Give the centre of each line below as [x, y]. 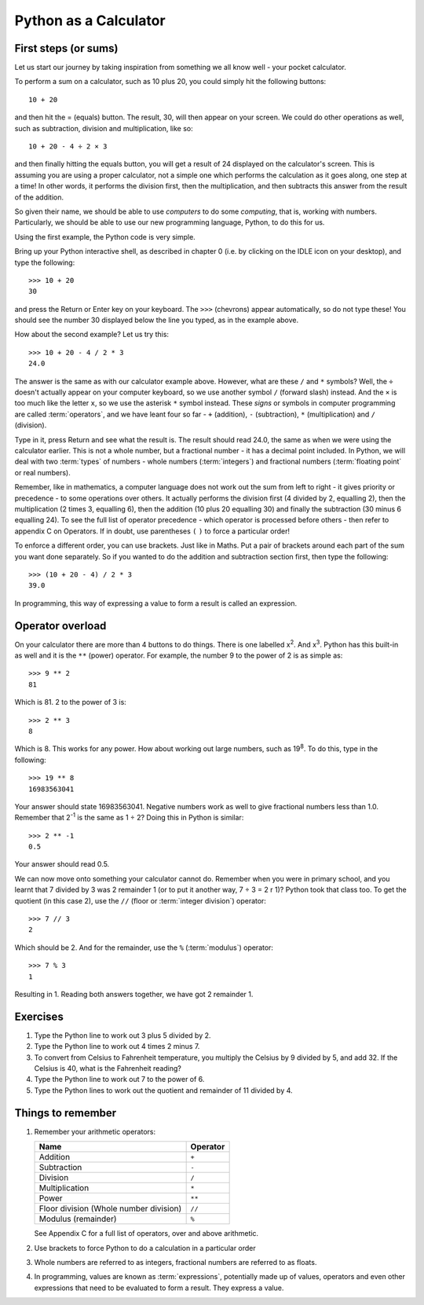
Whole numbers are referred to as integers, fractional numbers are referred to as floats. [175, 1262]
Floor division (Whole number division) [110, 1208]
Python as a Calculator [90, 20]
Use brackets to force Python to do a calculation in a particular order [145, 1248]
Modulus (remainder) [78, 1219]
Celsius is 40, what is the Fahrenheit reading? [108, 1069]
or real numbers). [42, 472]
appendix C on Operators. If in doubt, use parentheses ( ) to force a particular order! [152, 531]
